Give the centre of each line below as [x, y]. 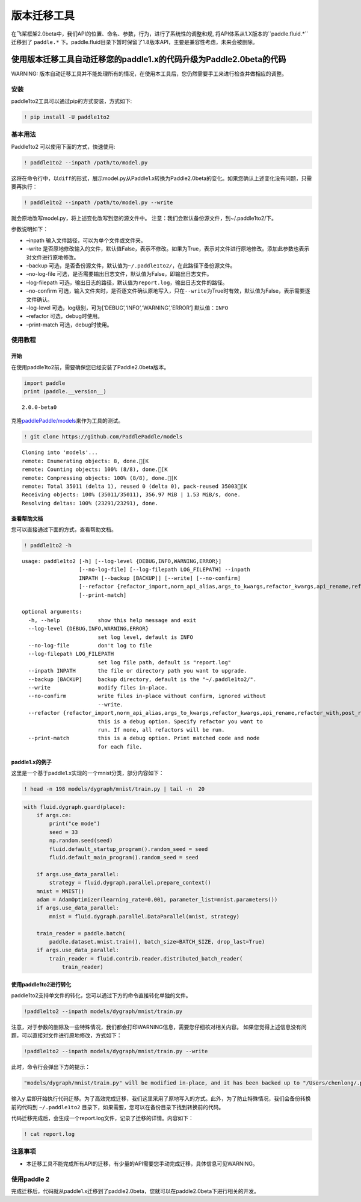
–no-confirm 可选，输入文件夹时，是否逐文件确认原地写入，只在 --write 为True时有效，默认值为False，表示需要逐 [168, 291]
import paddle [45, 383]
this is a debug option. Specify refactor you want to [180, 721]
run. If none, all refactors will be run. [161, 730]
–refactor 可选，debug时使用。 [65, 316]
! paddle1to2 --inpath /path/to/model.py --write [98, 203]
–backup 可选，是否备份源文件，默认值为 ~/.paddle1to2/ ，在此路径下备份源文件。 [131, 266]
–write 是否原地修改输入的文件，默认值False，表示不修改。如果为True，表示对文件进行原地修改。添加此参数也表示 [168, 249]
